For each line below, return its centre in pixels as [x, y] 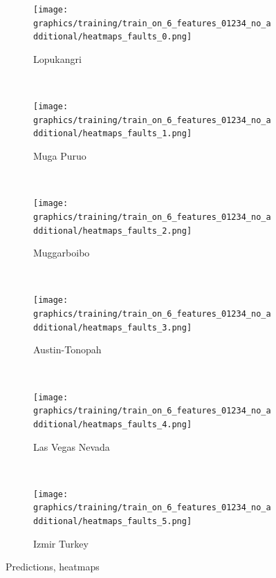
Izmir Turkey [61, 543]
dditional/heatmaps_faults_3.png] [113, 327]
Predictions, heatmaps [53, 567]
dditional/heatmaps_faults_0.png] [113, 37]
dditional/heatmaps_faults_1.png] [113, 134]
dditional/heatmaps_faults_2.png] [113, 231]
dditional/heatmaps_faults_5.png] [113, 522]
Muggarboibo [62, 253]
